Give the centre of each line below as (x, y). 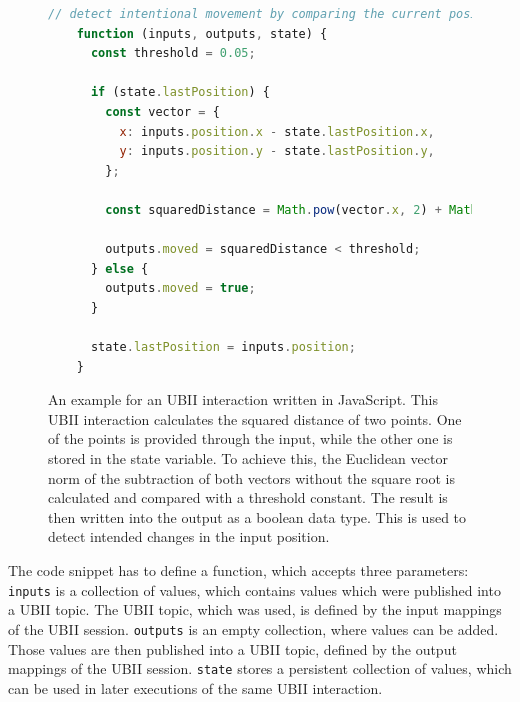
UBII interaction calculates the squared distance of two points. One (255, 418)
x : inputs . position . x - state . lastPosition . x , (277, 131)
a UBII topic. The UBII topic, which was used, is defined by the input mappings (255, 609)
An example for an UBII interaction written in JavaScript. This (243, 399)
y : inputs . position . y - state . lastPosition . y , (277, 151)
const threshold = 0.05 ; (173, 53)
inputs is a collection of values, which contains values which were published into (254, 589)
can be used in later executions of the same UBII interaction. (195, 687)
